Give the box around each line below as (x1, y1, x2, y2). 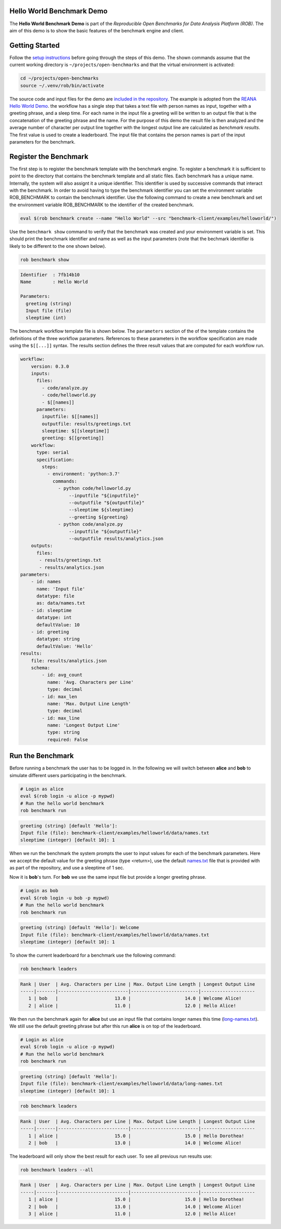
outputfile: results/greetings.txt (41, 421, 132, 427)
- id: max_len (41, 693, 77, 700)
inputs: (31, 370, 51, 376)
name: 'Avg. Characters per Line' (47, 679, 134, 685)
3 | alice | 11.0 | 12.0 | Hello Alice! (28, 1211, 236, 1217)
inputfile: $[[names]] (41, 413, 99, 420)
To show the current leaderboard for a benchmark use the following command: (9, 952, 176, 958)
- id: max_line (41, 715, 80, 721)
